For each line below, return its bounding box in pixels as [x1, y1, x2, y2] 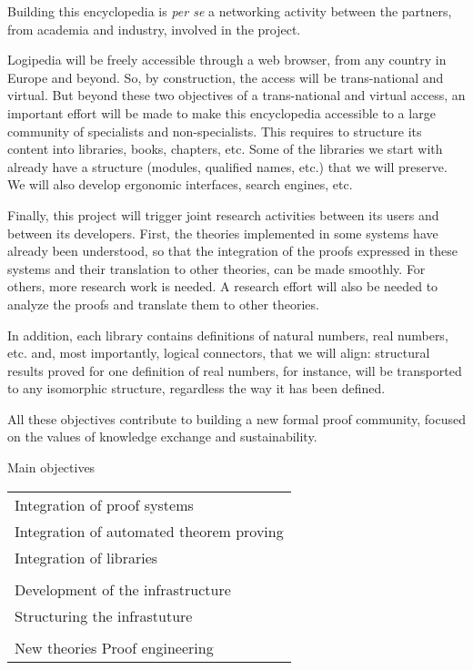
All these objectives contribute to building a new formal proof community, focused [7, 409, 466, 428]
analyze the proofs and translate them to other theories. [7, 294, 319, 313]
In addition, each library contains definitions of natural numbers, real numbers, [7, 325, 448, 344]
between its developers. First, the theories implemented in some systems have [7, 223, 438, 242]
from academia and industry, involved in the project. [7, 19, 301, 38]
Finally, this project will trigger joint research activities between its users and [7, 205, 439, 224]
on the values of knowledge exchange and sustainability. [7, 427, 317, 446]
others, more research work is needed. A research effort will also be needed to [7, 277, 438, 296]
